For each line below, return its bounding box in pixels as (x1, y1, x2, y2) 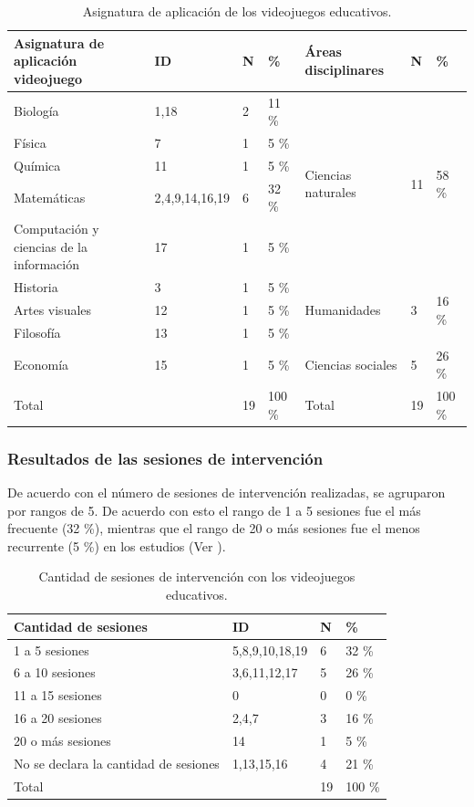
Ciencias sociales (304, 354, 397, 373)
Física (14, 133, 46, 152)
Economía (14, 354, 69, 373)
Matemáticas (14, 187, 86, 206)
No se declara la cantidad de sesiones (14, 753, 220, 772)
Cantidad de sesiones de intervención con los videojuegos (38, 567, 355, 586)
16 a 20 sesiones (14, 708, 102, 728)
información (14, 255, 80, 274)
